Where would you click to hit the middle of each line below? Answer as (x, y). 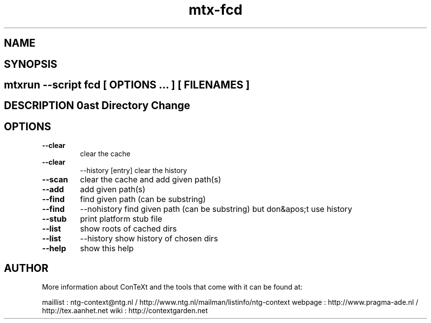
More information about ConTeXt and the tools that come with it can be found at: (172, 287)
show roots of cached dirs (128, 229)
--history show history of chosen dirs (149, 239)
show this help (107, 249)
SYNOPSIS (31, 64)
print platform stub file (121, 219)
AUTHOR (26, 268)
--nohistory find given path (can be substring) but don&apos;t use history (216, 209)
